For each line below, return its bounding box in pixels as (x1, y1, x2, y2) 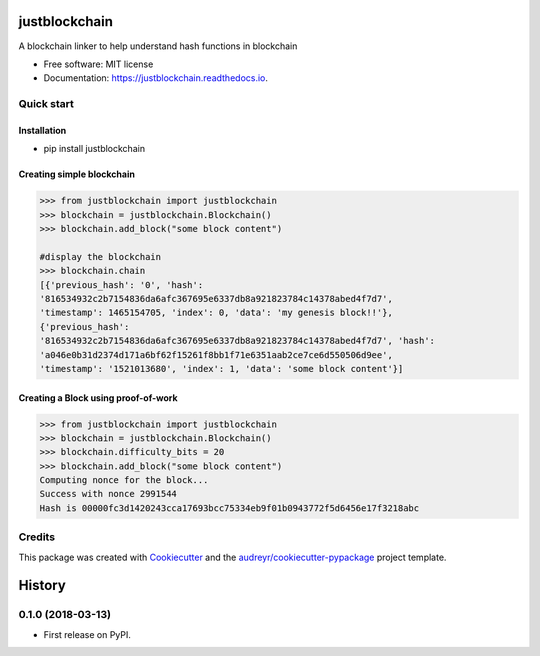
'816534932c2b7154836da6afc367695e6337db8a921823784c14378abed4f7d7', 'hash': (39, 335, 435, 347)
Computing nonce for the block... (39, 475, 209, 486)
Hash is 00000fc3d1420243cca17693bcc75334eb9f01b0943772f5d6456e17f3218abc (39, 502, 420, 514)
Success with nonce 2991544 (39, 488, 177, 500)
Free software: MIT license (43, 58, 154, 70)
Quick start (18, 97, 75, 111)
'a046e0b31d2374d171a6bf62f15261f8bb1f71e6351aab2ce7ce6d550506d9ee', (39, 349, 394, 360)
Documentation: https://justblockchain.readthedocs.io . (43, 72, 269, 84)
